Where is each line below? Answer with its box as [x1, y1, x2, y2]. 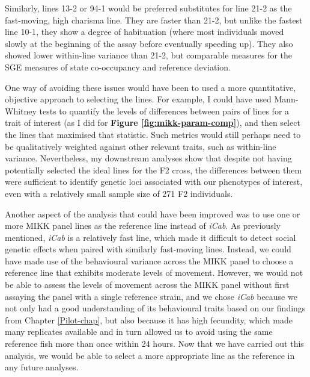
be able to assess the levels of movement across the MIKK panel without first [5, 278, 290, 291]
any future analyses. [5, 361, 79, 373]
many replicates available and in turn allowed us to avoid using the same [5, 325, 273, 338]
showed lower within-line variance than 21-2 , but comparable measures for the [5, 49, 292, 61]
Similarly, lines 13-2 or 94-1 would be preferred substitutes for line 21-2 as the [5, 2, 292, 14]
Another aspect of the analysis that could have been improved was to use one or [5, 207, 300, 220]
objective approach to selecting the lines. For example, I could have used [5, 93, 272, 105]
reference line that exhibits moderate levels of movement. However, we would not [5, 266, 303, 279]
